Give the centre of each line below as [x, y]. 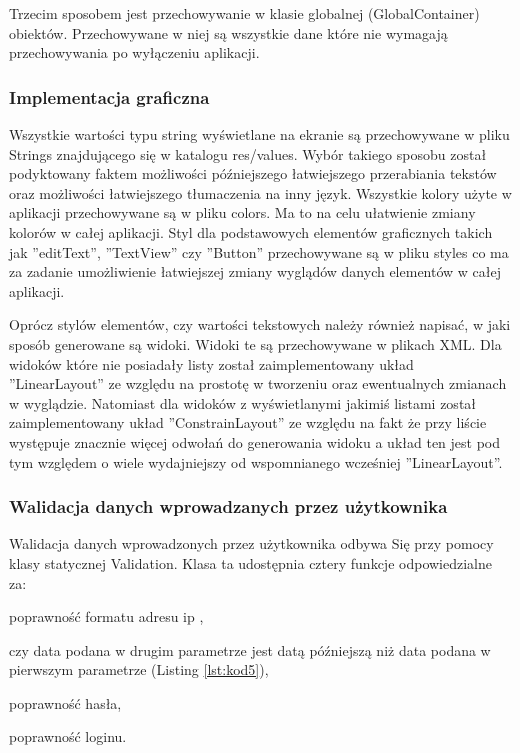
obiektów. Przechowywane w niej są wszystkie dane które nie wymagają [228, 32]
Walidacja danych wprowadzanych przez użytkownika [228, 506]
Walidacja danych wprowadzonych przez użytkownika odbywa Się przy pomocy [251, 543]
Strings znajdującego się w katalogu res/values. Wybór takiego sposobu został [248, 153]
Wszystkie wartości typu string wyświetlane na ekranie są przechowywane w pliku [259, 134]
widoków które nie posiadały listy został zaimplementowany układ [211, 363]
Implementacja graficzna [109, 96]
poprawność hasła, [65, 702]
